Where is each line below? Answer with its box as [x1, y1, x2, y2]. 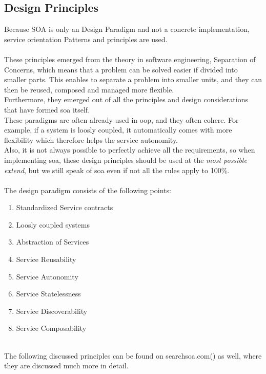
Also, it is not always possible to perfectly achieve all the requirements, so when [4, 144, 255, 155]
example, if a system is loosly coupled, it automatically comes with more [4, 124, 232, 135]
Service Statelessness [16, 288, 81, 299]
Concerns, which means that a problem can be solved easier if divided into [4, 64, 238, 74]
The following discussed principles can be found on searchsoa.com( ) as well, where [4, 350, 262, 361]
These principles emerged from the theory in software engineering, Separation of [4, 53, 256, 64]
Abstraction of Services [16, 236, 89, 247]
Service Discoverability [16, 305, 88, 316]
